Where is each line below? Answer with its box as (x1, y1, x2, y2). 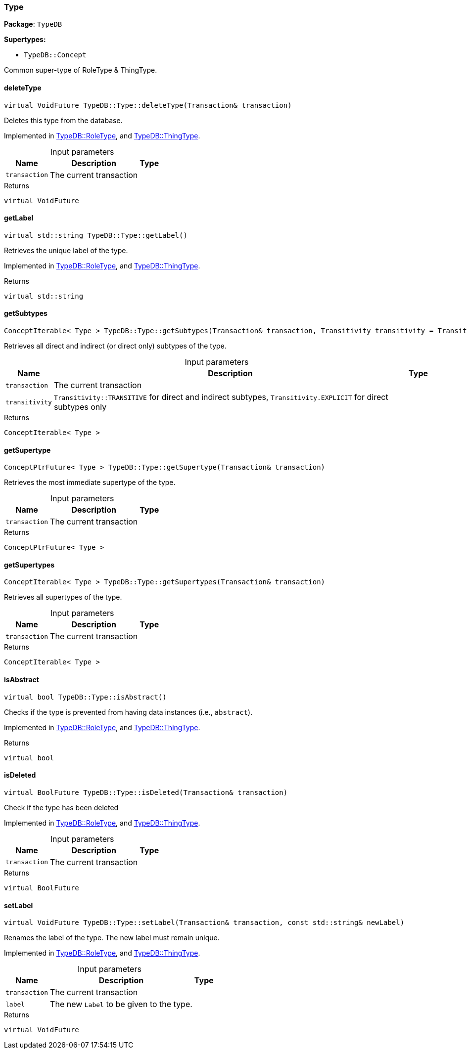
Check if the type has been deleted (4, 803, 119, 812)
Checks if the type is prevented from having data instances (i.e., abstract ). (4, 707, 253, 716)
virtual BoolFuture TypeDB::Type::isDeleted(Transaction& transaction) (4, 788, 288, 796)
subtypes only (53, 402, 107, 412)
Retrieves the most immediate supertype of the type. (4, 478, 176, 487)
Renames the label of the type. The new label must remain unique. (4, 933, 220, 942)
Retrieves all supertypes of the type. (4, 593, 122, 602)
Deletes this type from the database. (4, 116, 123, 125)
